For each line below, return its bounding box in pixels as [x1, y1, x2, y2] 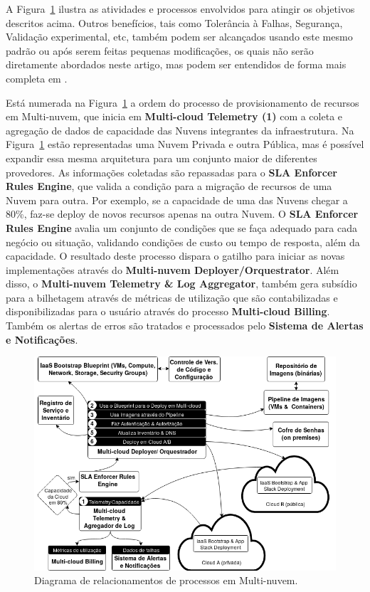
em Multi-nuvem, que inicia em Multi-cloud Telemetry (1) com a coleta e [6, 109, 343, 124]
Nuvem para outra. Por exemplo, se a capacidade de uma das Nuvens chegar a [6, 192, 348, 207]
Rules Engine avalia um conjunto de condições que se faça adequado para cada [6, 220, 358, 235]
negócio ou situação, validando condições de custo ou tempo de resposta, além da [6, 234, 360, 249]
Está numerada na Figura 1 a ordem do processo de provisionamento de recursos [6, 95, 359, 110]
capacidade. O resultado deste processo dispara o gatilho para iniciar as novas [6, 248, 345, 263]
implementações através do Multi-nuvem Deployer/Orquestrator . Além [6, 262, 339, 277]
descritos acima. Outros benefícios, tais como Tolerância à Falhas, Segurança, [6, 15, 343, 30]
